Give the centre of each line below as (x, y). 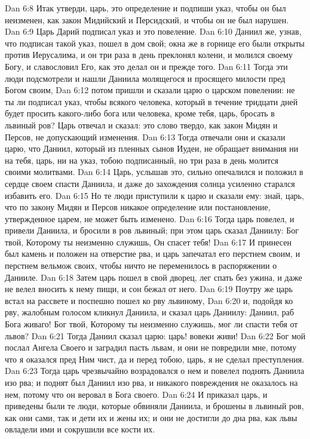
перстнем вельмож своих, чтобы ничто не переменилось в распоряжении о (141, 265)
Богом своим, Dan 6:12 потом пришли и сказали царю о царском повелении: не (150, 90)
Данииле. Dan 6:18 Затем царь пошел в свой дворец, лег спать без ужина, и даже (154, 277)
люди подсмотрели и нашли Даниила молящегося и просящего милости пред (145, 78)
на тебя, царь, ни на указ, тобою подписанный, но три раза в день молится (142, 160)
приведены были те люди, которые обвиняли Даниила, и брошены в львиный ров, (154, 406)
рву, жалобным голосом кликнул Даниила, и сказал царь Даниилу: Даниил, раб (150, 312)
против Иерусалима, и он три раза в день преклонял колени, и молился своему (149, 55)
